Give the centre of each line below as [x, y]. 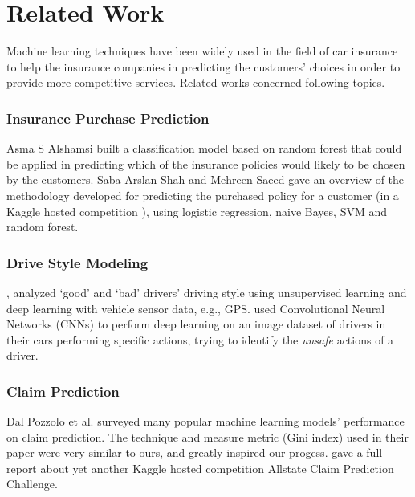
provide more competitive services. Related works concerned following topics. [196, 82]
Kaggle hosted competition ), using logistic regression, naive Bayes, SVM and [197, 211]
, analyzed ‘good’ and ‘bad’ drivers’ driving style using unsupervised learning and [207, 292]
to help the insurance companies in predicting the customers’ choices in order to [203, 66]
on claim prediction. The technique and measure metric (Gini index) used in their [207, 436]
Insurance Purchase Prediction [108, 118]
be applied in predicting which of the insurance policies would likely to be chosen [206, 163]
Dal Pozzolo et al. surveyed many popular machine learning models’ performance [205, 421]
